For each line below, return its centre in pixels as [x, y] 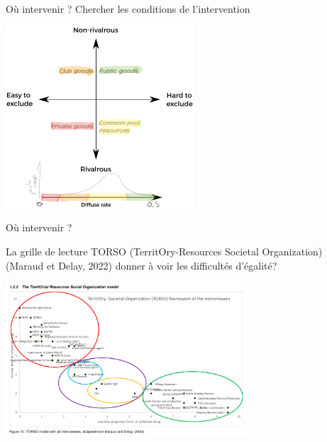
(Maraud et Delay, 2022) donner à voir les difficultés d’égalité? [142, 265]
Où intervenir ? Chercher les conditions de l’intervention [128, 9]
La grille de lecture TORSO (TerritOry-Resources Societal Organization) [164, 252]
